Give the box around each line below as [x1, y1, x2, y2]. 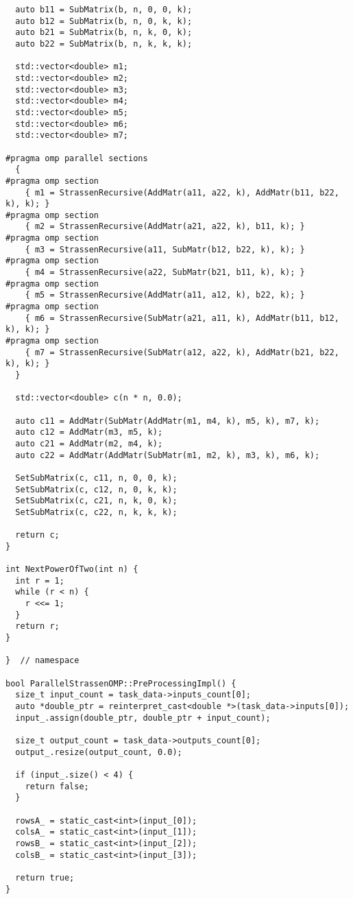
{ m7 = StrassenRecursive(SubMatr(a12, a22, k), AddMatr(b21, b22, [25, 347, 339, 357]
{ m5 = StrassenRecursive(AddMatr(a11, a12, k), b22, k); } [25, 290, 305, 300]
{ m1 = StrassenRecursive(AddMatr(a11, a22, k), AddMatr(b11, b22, [25, 187, 339, 197]
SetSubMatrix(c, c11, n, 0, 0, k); [15, 472, 178, 483]
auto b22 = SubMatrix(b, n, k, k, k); [15, 38, 193, 49]
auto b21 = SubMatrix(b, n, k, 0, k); [15, 27, 193, 38]
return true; [15, 872, 75, 883]
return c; [15, 530, 60, 540]
